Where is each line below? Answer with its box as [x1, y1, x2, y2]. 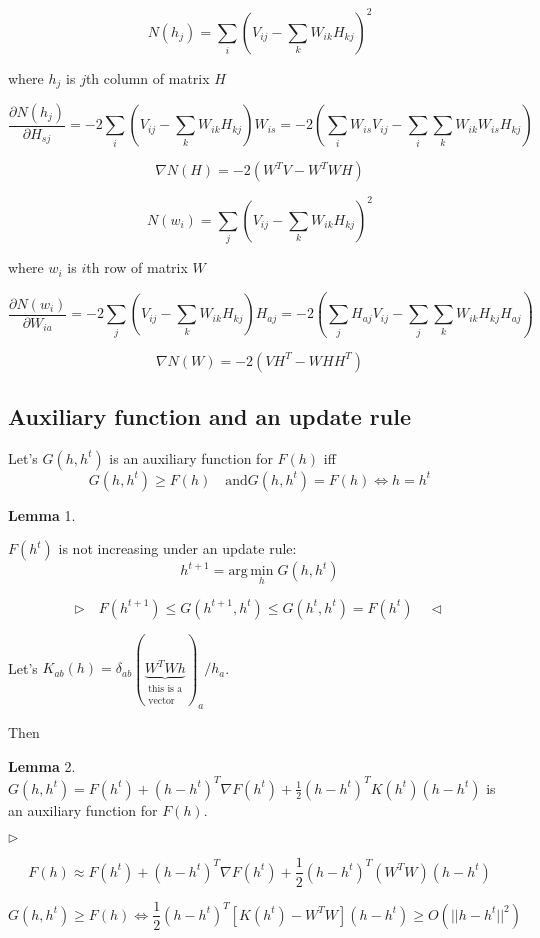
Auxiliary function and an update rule [8, 400, 412, 431]
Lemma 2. [8, 755, 76, 776]
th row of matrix [86, 257, 188, 278]
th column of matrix [85, 67, 210, 88]
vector [148, 695, 175, 706]
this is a [148, 684, 183, 695]
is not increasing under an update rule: [58, 538, 297, 559]
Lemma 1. [8, 504, 76, 525]
